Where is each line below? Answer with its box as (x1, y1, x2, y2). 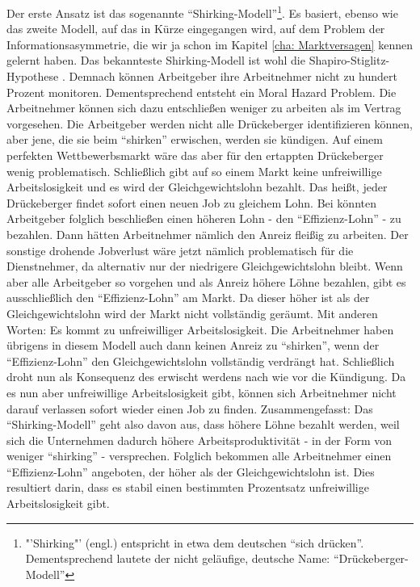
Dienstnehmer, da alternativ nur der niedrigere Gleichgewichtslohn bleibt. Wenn (6, 258, 403, 275)
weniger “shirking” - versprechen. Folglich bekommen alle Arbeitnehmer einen (6, 447, 392, 464)
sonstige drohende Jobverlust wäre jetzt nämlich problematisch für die (6, 241, 354, 258)
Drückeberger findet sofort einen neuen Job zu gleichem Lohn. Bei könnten (6, 194, 376, 211)
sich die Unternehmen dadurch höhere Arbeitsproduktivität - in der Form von (6, 431, 393, 448)
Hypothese (6, 68, 59, 85)
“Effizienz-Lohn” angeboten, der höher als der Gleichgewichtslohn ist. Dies (6, 463, 375, 480)
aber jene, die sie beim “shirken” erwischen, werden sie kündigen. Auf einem (6, 131, 383, 148)
